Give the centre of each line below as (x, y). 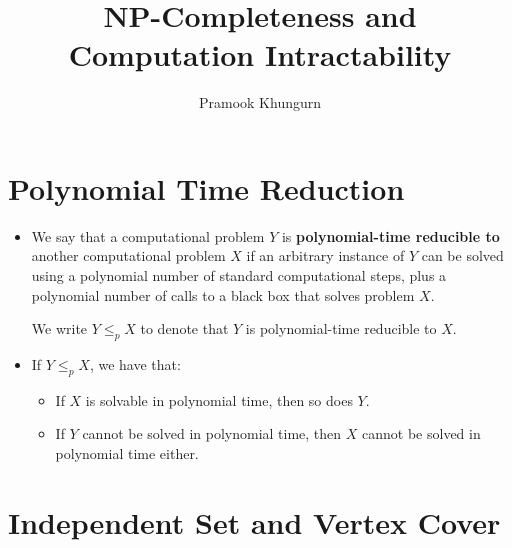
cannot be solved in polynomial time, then (212, 433)
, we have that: (135, 364)
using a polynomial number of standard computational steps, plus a (239, 275)
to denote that (184, 328)
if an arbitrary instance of (325, 255)
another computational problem (128, 255)
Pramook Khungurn (260, 102)
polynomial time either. (127, 453)
